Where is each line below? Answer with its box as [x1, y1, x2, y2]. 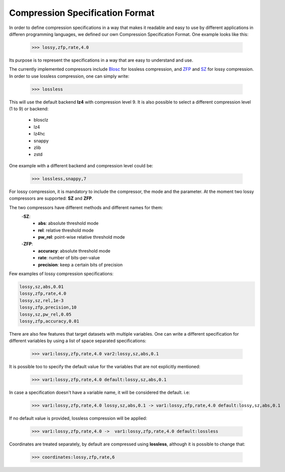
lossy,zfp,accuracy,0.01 [19, 318, 80, 324]
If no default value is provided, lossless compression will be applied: [9, 415, 147, 421]
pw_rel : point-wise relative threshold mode [38, 234, 125, 240]
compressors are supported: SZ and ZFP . [9, 195, 93, 201]
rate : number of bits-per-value [38, 255, 100, 261]
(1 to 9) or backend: [9, 106, 49, 112]
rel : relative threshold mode [38, 227, 94, 233]
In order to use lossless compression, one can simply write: [9, 73, 130, 79]
